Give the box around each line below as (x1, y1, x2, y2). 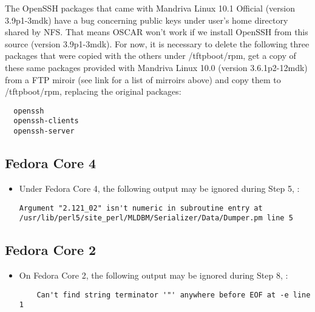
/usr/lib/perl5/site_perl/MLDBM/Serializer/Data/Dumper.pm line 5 (19, 214, 293, 223)
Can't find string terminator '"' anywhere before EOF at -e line (36, 290, 311, 299)
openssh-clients (13, 117, 79, 126)
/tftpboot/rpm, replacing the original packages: (5, 85, 181, 98)
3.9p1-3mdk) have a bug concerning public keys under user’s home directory (5, 13, 288, 26)
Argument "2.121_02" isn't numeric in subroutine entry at (19, 203, 263, 212)
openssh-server (13, 127, 75, 136)
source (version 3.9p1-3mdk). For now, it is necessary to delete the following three (5, 37, 310, 50)
